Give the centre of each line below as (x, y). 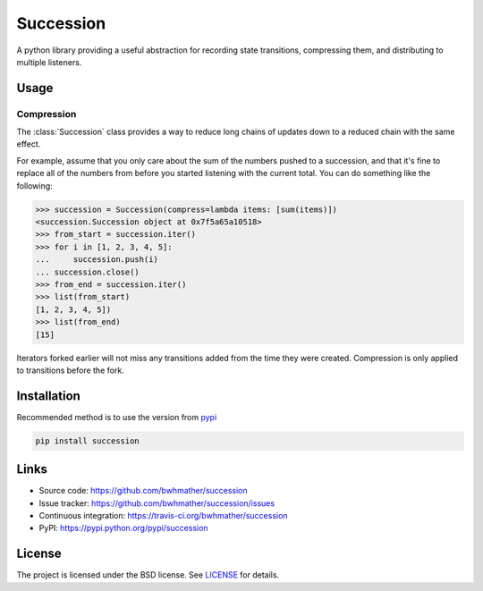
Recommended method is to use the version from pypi (117, 417)
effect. (29, 144)
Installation (48, 396)
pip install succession (88, 441)
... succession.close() (88, 272)
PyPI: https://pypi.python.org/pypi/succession (124, 528)
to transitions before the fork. (70, 370)
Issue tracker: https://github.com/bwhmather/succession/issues (157, 503)
